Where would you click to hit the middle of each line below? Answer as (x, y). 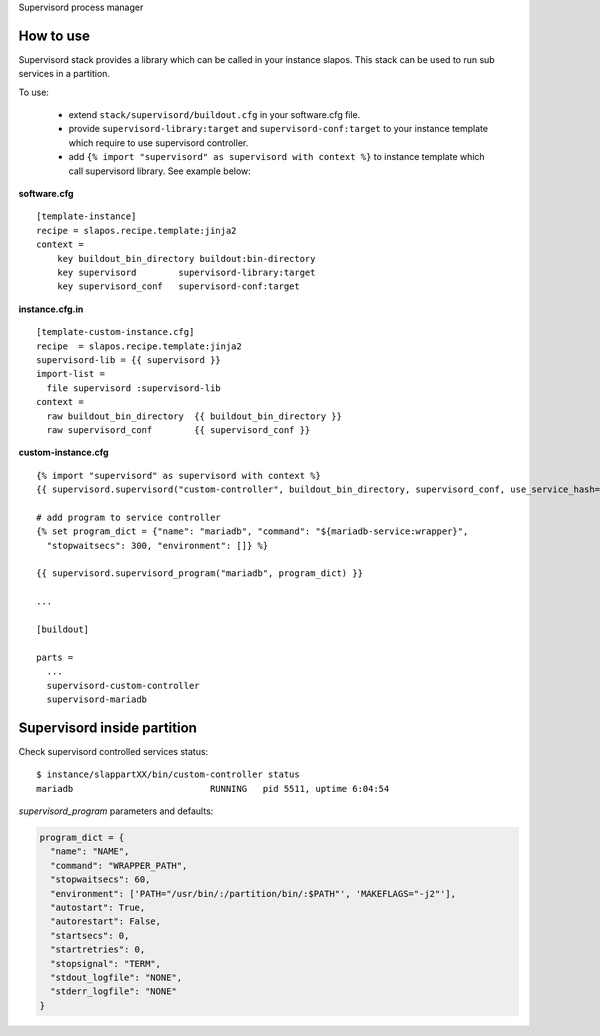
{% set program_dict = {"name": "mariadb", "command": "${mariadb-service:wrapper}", (252, 531)
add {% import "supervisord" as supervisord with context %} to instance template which (276, 157)
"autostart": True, (98, 907)
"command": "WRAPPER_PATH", (119, 865)
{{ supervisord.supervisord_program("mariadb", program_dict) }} (200, 573)
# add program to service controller (129, 517)
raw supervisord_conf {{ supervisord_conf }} (178, 429)
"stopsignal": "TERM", (106, 963)
